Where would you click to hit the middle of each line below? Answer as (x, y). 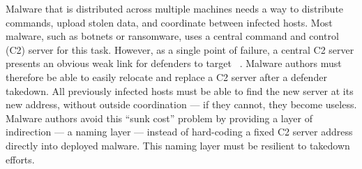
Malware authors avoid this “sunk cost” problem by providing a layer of (159, 118)
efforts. (20, 159)
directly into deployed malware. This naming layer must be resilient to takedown (178, 145)
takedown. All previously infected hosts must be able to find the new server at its (180, 90)
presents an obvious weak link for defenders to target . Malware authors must (174, 63)
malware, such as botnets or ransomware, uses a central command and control (172, 36)
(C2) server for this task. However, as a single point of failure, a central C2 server (180, 49)
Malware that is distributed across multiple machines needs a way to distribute (175, 8)
